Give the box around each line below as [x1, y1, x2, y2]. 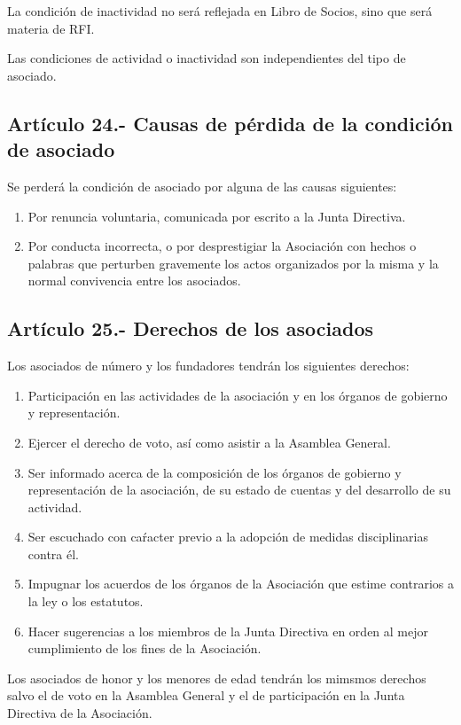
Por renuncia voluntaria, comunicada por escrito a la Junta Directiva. [27, 207, 406, 225]
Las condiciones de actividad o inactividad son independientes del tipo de [7, 49, 406, 67]
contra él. [27, 544, 80, 563]
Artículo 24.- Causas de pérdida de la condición [7, 109, 453, 136]
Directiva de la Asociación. [7, 704, 152, 722]
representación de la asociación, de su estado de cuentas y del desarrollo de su [27, 480, 451, 499]
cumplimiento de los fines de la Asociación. [27, 639, 262, 658]
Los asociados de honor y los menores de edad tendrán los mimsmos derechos [7, 668, 426, 687]
